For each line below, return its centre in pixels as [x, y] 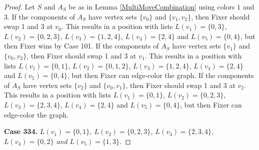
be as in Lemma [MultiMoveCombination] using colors [152, 6]
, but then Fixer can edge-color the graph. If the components [160, 75]
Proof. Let [19, 6]
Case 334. [21, 131]
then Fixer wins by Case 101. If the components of [81, 46]
